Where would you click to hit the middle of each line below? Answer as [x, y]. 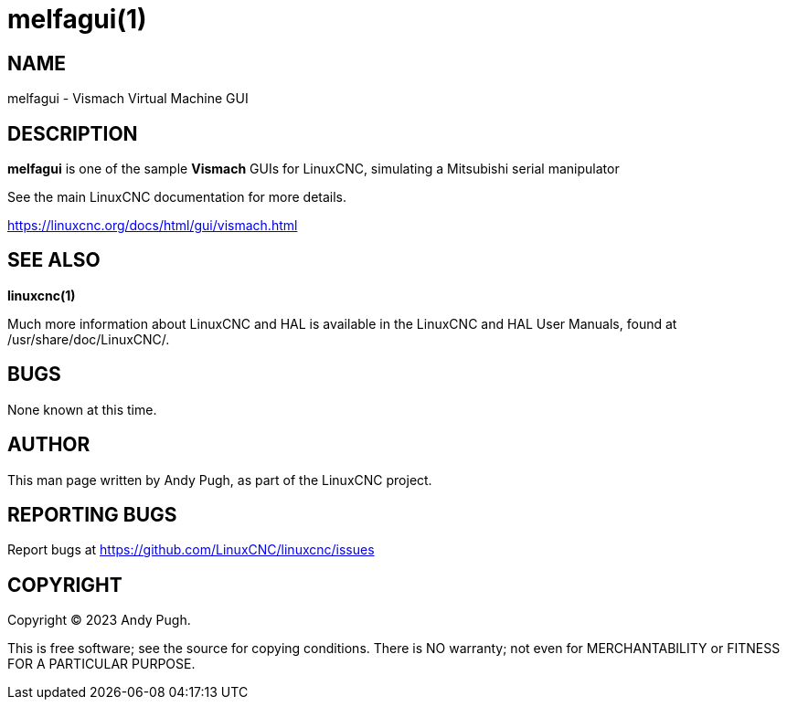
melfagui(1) [77, 19]
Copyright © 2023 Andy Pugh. [99, 620]
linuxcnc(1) [42, 295]
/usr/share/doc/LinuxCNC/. [89, 339]
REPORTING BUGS [92, 514]
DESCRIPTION [73, 133]
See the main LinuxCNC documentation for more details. [177, 197]
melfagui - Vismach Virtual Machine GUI [128, 99]
